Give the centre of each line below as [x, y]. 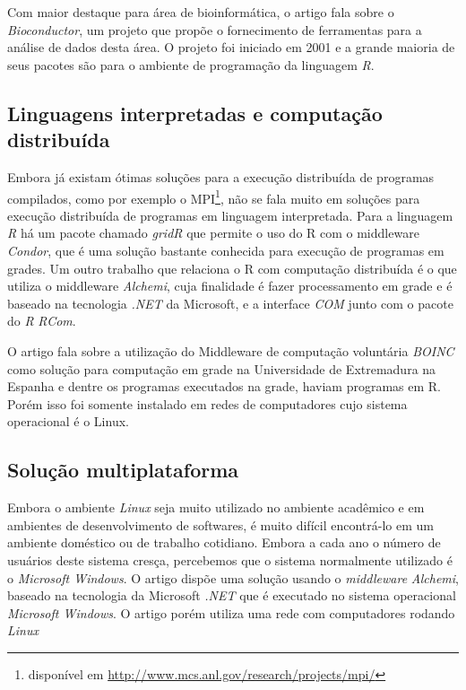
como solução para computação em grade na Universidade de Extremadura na [222, 368]
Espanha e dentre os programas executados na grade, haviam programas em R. [224, 386]
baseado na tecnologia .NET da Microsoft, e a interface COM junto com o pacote [230, 303]
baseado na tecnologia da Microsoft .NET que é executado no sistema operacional [232, 595]
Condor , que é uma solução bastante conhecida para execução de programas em [226, 250]
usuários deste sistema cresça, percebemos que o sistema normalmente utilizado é [230, 559]
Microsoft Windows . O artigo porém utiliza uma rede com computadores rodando [231, 612]
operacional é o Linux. [68, 421]
